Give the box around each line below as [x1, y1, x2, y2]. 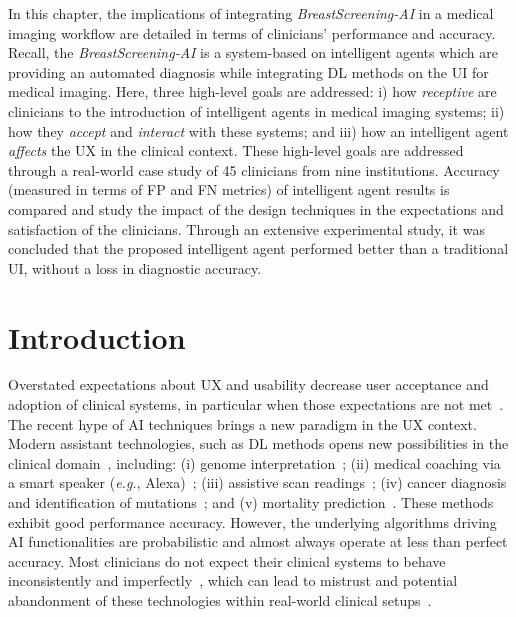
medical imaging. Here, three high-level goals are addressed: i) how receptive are [8, 81, 497, 102]
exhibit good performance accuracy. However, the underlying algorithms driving [8, 511, 497, 532]
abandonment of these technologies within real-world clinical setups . [8, 589, 432, 610]
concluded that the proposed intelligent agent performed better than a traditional [8, 238, 509, 259]
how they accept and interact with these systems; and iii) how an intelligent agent [8, 120, 509, 141]
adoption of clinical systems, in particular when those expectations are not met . [8, 394, 504, 415]
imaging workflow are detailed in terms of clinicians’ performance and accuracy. [8, 22, 496, 43]
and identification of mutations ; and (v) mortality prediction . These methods [8, 492, 494, 512]
